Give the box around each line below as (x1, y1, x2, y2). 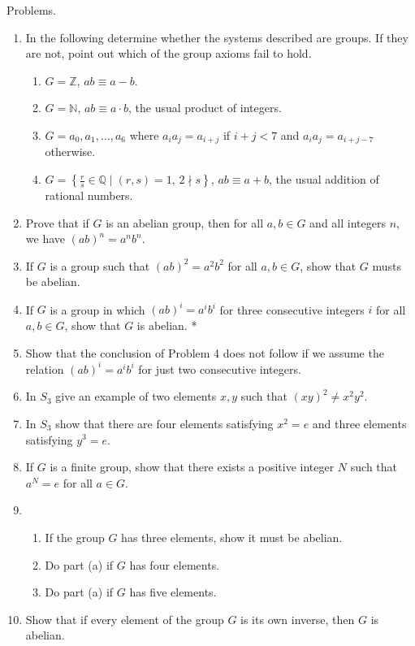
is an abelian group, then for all (106, 214, 264, 231)
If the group (45, 528, 105, 545)
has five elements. (129, 583, 217, 600)
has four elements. (129, 556, 220, 573)
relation (25, 360, 64, 377)
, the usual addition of (269, 171, 379, 188)
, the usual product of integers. (128, 99, 282, 116)
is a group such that (50, 257, 150, 274)
